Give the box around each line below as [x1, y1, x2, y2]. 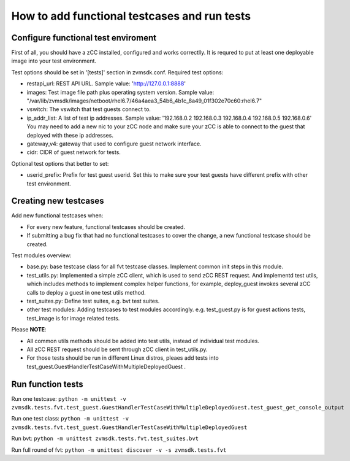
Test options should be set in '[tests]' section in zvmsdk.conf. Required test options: [11, 68, 224, 76]
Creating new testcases [11, 196, 104, 206]
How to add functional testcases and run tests [11, 9, 251, 23]
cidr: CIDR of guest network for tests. [26, 149, 121, 156]
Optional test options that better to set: [11, 160, 109, 167]
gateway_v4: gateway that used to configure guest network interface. [26, 140, 202, 147]
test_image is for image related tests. [26, 314, 120, 322]
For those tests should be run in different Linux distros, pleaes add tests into [26, 354, 219, 362]
